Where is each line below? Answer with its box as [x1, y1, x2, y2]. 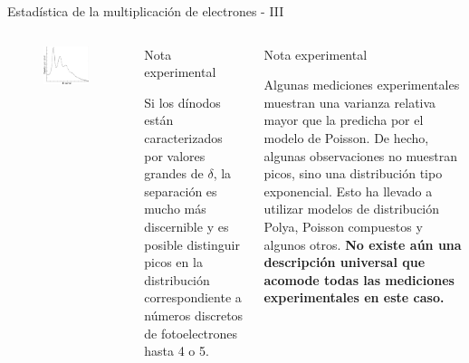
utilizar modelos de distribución [263, 199, 440, 218]
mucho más [144, 199, 206, 218]
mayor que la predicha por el [263, 110, 424, 129]
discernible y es [144, 216, 229, 235]
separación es [144, 181, 217, 200]
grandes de [144, 164, 204, 183]
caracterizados [144, 128, 223, 147]
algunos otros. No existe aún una [263, 234, 462, 253]
